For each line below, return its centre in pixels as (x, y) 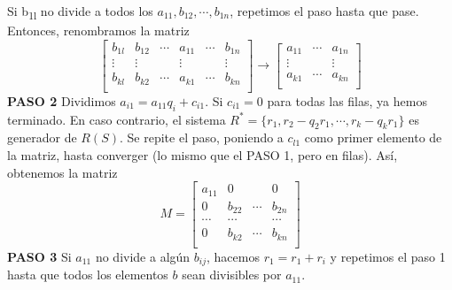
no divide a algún (143, 256)
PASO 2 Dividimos (62, 100)
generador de (42, 137)
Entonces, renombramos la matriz (98, 31)
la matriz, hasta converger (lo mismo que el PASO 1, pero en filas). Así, (203, 154)
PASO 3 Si (39, 256)
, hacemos (233, 256)
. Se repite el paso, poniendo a (202, 137)
